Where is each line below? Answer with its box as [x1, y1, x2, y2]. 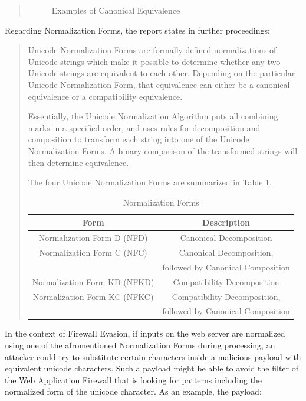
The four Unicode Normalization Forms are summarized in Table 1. [28, 176, 272, 188]
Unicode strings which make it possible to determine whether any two [28, 55, 281, 67]
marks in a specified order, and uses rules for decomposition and [28, 121, 261, 133]
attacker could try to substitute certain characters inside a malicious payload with [5, 350, 301, 363]
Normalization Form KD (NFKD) [32, 275, 154, 288]
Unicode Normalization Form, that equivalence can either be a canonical [28, 78, 290, 90]
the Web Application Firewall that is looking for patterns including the [5, 373, 262, 386]
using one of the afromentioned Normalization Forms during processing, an [5, 339, 275, 351]
